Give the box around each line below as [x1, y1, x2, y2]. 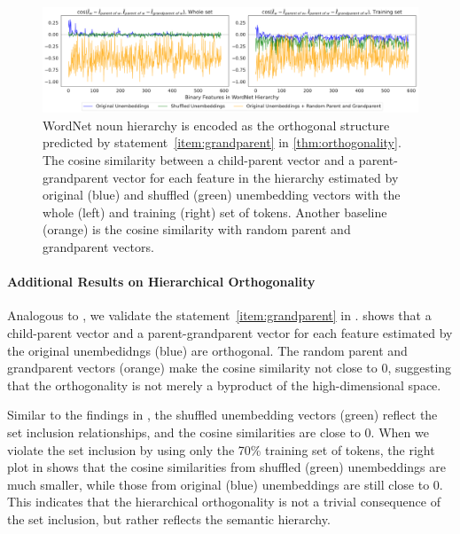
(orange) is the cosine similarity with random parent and [43, 220, 351, 239]
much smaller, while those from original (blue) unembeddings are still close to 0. [7, 475, 443, 493]
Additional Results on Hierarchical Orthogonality [7, 272, 316, 291]
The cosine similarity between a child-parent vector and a [43, 151, 355, 169]
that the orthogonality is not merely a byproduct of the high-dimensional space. [7, 375, 441, 394]
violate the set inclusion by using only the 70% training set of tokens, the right [7, 440, 435, 459]
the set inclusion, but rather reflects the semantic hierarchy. [7, 509, 331, 528]
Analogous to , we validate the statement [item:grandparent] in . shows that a [7, 306, 432, 325]
